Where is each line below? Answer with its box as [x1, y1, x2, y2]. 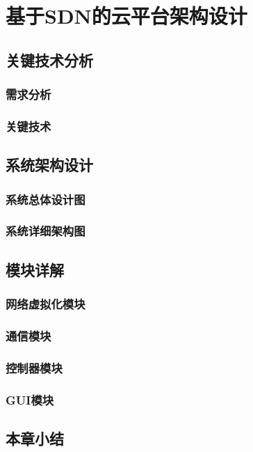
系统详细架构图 [6, 222, 85, 240]
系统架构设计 [6, 154, 93, 176]
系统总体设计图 [6, 190, 85, 208]
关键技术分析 [6, 49, 93, 70]
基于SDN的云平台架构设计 [6, 1, 247, 30]
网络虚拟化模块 [6, 295, 85, 313]
